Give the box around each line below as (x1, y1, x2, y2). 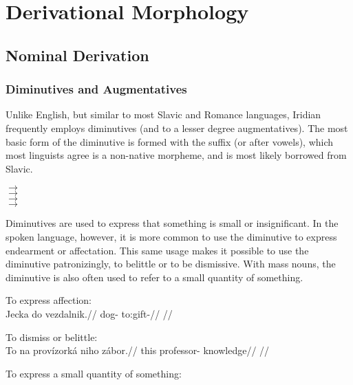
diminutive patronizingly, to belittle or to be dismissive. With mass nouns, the (6, 256, 336, 271)
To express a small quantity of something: (6, 366, 182, 380)
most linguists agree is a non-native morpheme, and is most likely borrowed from (6, 148, 347, 162)
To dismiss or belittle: (6, 329, 98, 344)
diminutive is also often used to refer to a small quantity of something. (6, 269, 303, 284)
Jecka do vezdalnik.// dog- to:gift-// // (6, 306, 173, 320)
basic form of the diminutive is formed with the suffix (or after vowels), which (6, 134, 334, 148)
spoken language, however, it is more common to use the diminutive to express (6, 229, 337, 243)
